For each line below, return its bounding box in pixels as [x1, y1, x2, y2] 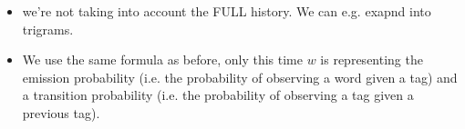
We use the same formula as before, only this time [22, 50, 303, 69]
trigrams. [22, 19, 74, 38]
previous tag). [22, 103, 100, 122]
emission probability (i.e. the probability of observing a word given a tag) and [22, 67, 458, 86]
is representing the [320, 50, 423, 69]
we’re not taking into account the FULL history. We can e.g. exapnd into [22, 2, 431, 20]
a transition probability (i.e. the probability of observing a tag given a [22, 85, 414, 104]
